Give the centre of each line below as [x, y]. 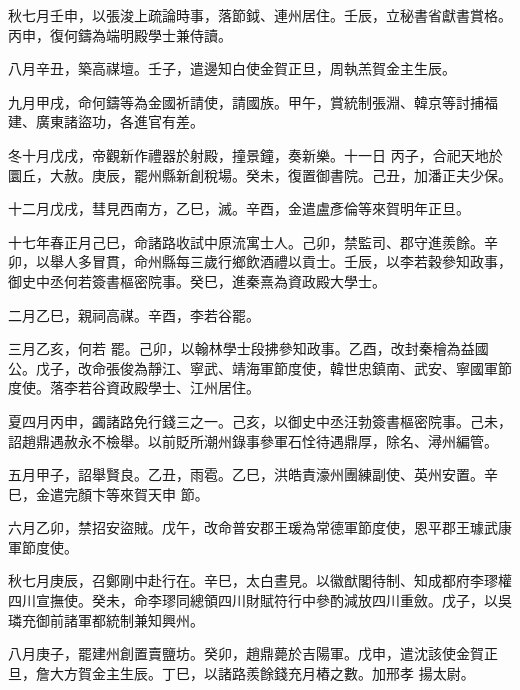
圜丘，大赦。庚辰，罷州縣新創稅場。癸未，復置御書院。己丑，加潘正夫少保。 [260, 174]
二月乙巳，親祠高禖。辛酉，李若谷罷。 [134, 314]
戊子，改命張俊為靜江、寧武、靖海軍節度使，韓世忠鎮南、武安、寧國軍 [266, 367]
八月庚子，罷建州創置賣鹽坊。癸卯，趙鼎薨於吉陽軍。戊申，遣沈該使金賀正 [253, 653]
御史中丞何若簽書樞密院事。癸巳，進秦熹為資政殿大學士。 [197, 280]
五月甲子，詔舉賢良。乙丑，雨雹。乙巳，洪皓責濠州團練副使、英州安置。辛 [253, 474]
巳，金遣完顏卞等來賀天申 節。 [108, 493]
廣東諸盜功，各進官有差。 [119, 121]
